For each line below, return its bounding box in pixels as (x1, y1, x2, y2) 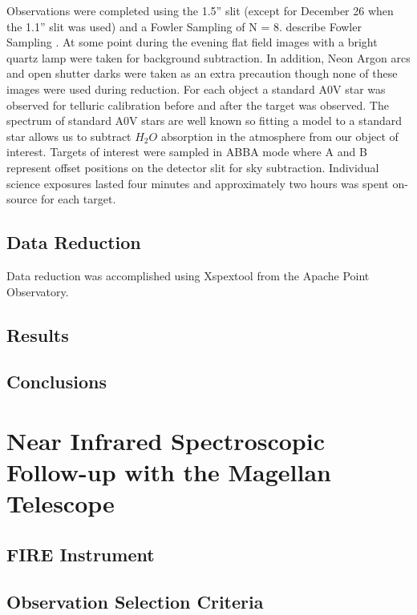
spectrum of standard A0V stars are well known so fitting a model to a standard (6, 112, 402, 129)
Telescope (6, 487, 115, 520)
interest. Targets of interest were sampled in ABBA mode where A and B (6, 143, 367, 160)
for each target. (40, 191, 116, 207)
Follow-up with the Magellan (6, 456, 331, 488)
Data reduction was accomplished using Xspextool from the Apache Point (6, 267, 370, 283)
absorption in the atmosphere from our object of (160, 127, 399, 144)
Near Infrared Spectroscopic (6, 424, 325, 456)
